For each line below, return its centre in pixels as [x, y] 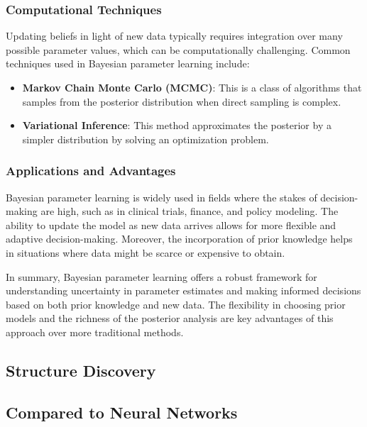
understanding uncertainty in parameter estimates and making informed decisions [183, 290]
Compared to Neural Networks [122, 412]
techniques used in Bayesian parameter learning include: [128, 63]
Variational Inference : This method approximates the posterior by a [177, 125]
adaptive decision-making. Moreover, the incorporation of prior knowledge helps [179, 239]
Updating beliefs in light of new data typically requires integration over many [174, 36]
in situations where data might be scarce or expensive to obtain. [146, 252]
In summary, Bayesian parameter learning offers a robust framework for [161, 276]
